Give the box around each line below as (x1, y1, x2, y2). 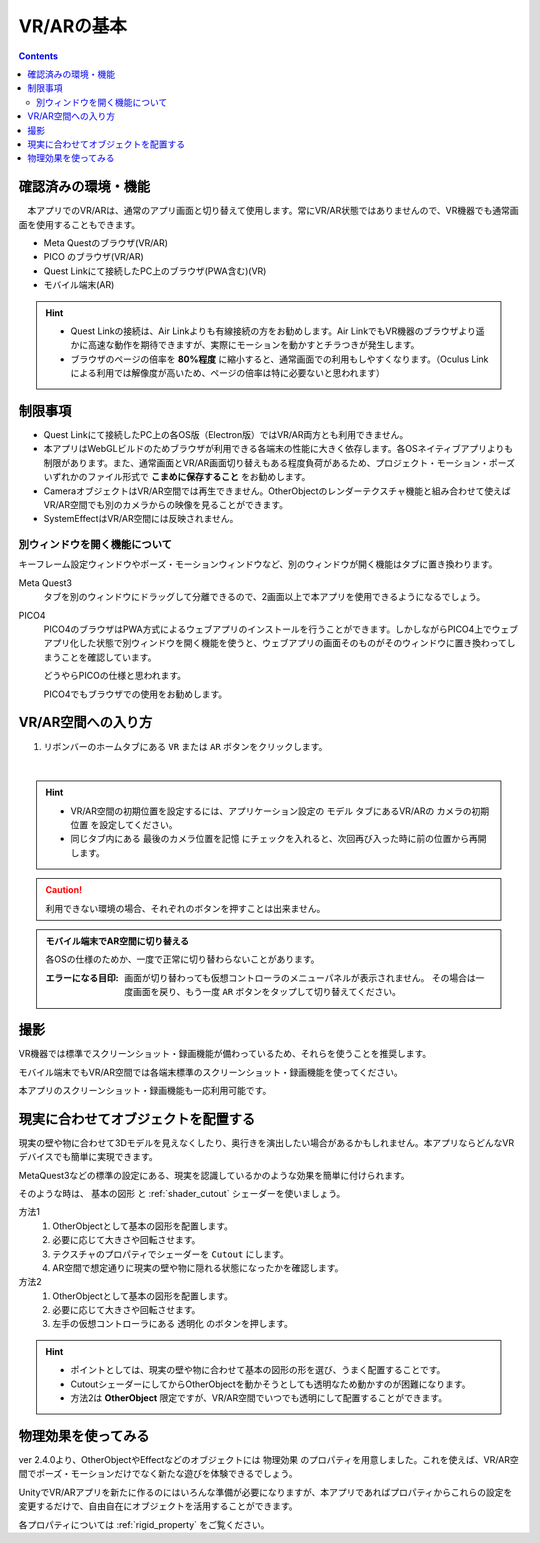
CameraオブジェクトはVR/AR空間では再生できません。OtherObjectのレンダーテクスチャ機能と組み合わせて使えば (43, 485, 512, 497)
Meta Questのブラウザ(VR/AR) (43, 236, 169, 249)
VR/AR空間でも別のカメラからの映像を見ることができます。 (43, 498, 289, 510)
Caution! (45, 884, 83, 896)
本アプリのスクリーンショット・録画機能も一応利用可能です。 (18, 1084, 272, 1096)
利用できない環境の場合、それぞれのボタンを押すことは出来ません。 (45, 902, 326, 914)
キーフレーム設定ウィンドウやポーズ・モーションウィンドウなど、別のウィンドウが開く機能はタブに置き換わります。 (18, 558, 498, 570)
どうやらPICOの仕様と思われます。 (43, 670, 187, 682)
